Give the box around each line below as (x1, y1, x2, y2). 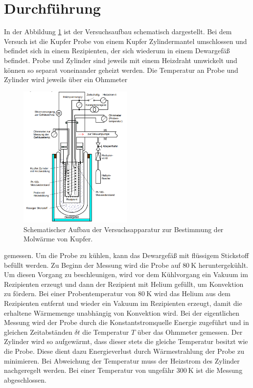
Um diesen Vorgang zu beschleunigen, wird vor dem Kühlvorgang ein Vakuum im (4, 269, 248, 280)
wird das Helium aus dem (154, 288, 230, 299)
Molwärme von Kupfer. (23, 234, 93, 244)
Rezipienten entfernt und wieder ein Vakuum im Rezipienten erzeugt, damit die (4, 298, 242, 308)
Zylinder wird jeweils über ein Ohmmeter (4, 74, 128, 85)
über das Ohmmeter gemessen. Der (137, 326, 243, 337)
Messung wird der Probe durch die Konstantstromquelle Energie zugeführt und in (4, 317, 249, 327)
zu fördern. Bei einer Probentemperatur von (4, 288, 136, 299)
